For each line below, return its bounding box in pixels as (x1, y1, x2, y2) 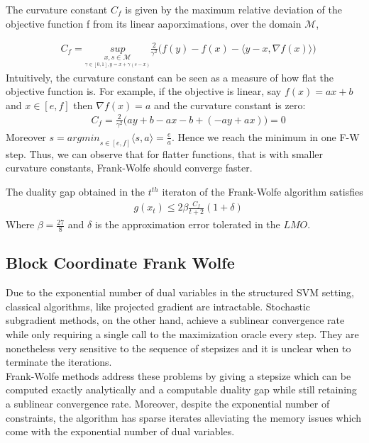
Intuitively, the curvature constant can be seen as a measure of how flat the (6, 69, 334, 84)
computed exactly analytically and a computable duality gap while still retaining (6, 382, 357, 397)
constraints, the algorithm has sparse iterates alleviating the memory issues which (6, 410, 361, 425)
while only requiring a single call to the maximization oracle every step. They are (6, 327, 359, 342)
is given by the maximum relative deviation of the (125, 2, 342, 16)
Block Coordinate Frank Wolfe (6, 252, 235, 274)
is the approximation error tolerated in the (94, 217, 280, 232)
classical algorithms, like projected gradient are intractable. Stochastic (6, 298, 311, 313)
